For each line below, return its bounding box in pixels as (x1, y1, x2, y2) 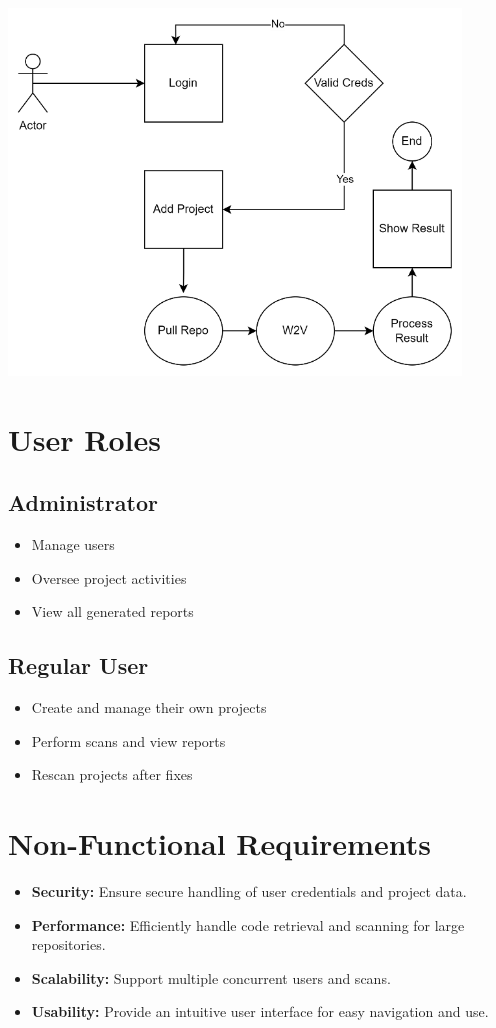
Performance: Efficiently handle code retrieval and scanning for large (31, 914, 465, 935)
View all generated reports (31, 601, 194, 622)
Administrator (8, 487, 158, 518)
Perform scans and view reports (31, 730, 226, 751)
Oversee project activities (31, 567, 187, 588)
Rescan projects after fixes (31, 764, 193, 785)
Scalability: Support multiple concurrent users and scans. (31, 967, 391, 988)
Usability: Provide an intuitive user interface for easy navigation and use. (31, 1001, 489, 1022)
